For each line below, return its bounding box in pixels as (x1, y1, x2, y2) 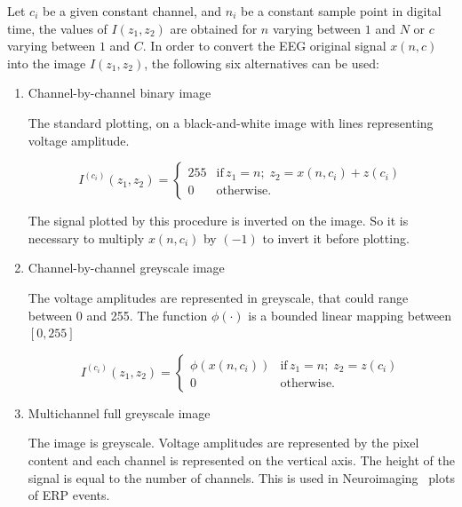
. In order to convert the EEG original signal (142, 36, 386, 55)
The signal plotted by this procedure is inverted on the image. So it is (28, 211, 409, 230)
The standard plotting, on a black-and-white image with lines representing (28, 113, 434, 131)
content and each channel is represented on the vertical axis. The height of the (28, 450, 455, 469)
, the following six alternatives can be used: (144, 53, 379, 72)
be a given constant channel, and (42, 2, 222, 20)
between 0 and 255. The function (28, 305, 208, 324)
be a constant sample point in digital (241, 2, 442, 20)
